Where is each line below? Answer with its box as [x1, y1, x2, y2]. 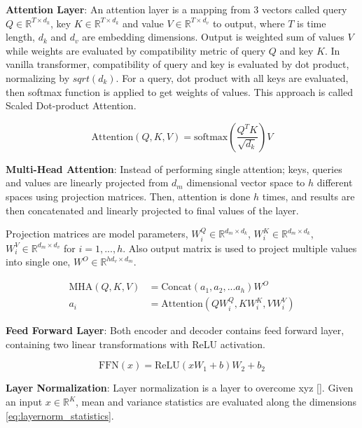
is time [297, 15, 326, 30]
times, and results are [262, 188, 355, 203]
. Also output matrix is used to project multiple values [123, 240, 357, 255]
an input [6, 394, 43, 409]
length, [6, 29, 36, 44]
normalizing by [6, 70, 70, 85]
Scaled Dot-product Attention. [6, 98, 137, 113]
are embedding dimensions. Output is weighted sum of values [82, 29, 344, 44]
